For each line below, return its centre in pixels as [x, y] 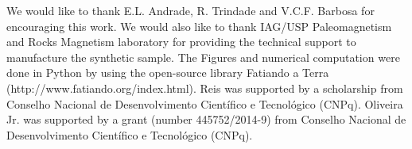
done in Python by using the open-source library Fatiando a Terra [168, 73]
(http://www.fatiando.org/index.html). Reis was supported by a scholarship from [205, 88]
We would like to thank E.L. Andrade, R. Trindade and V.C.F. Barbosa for [190, 10]
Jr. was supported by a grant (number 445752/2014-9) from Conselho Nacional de [206, 119]
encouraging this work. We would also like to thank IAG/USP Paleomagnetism [199, 26]
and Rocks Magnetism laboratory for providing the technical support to [181, 42]
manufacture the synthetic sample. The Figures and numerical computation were [203, 57]
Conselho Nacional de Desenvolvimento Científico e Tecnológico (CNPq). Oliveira [205, 103]
